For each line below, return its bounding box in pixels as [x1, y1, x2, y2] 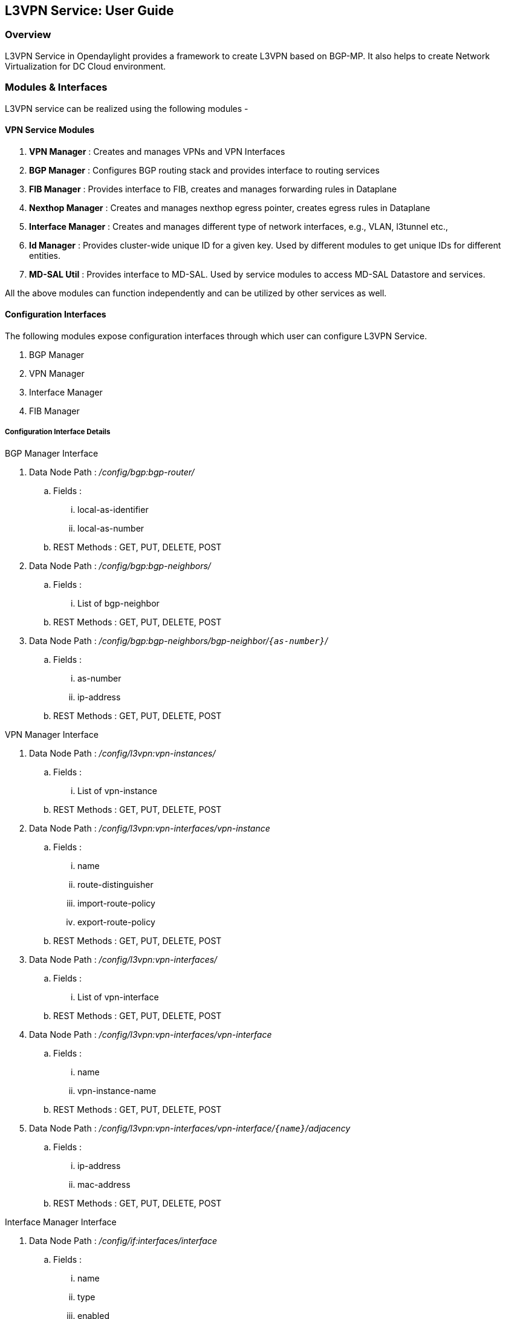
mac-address [77, 1179, 131, 1190]
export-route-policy [77, 916, 155, 927]
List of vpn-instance [77, 785, 157, 796]
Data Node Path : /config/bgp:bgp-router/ [29, 466, 195, 477]
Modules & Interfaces [5, 81, 108, 94]
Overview [5, 28, 51, 41]
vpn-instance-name [77, 1085, 157, 1096]
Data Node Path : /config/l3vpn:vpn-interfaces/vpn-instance [29, 822, 270, 833]
